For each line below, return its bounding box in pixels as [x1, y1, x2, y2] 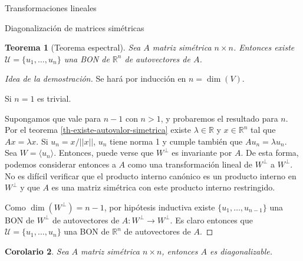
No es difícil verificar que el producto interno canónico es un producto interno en [5, 169, 297, 182]
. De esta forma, [241, 146, 299, 159]
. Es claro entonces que [170, 213, 253, 226]
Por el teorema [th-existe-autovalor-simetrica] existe [5, 123, 191, 136]
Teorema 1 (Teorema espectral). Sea [5, 41, 141, 53]
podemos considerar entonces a [5, 158, 116, 170]
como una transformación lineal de [127, 158, 253, 170]
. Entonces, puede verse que [54, 146, 154, 159]
